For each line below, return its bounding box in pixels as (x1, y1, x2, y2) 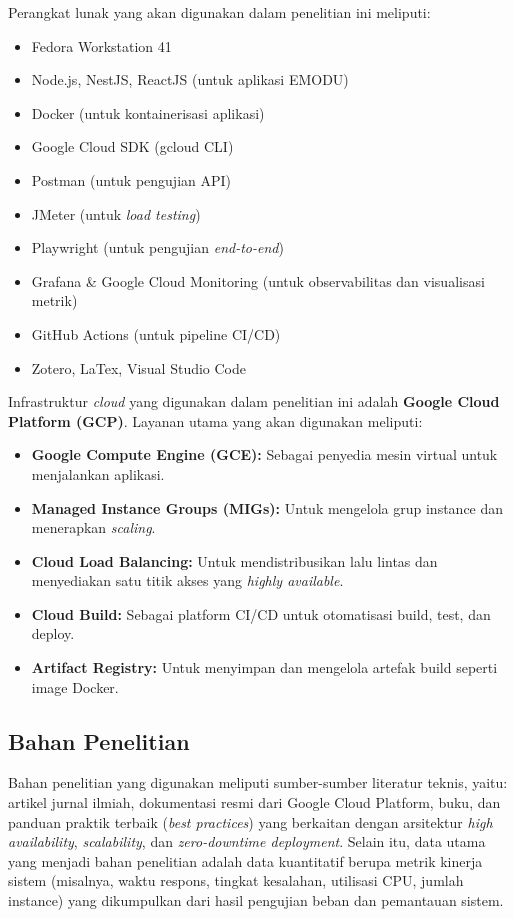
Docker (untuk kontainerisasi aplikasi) (31, 102, 265, 123)
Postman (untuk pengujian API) (31, 169, 232, 190)
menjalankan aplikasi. (31, 463, 165, 484)
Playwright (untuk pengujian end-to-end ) (31, 237, 284, 258)
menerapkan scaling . (31, 517, 156, 538)
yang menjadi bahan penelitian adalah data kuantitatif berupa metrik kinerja (8, 850, 483, 871)
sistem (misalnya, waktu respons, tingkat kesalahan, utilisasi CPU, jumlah (8, 870, 464, 891)
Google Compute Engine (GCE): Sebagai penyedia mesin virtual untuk (31, 444, 498, 465)
